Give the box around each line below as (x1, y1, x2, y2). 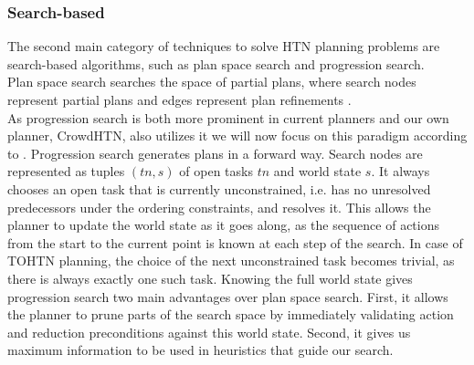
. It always (371, 162, 430, 181)
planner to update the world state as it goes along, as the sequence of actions (7, 215, 440, 235)
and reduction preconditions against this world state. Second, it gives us (7, 322, 411, 341)
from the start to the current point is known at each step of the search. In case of (7, 233, 463, 252)
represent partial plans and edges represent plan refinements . (7, 90, 352, 109)
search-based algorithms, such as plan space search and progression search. (7, 54, 425, 73)
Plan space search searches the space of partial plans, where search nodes (7, 72, 416, 91)
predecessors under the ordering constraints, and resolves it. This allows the (7, 197, 431, 216)
